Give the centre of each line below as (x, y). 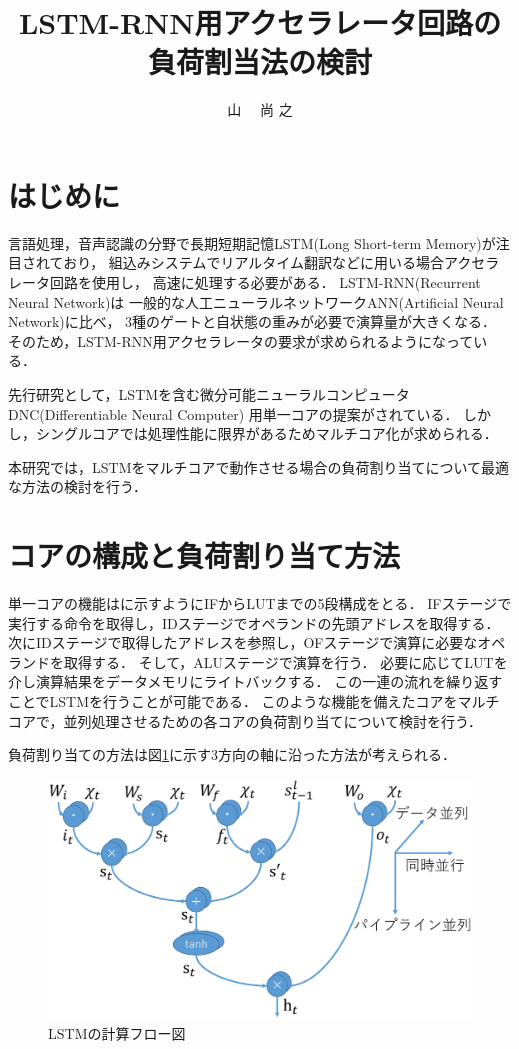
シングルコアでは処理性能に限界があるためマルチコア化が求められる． (266, 433)
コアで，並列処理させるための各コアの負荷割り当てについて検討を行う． (245, 720)
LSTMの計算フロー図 (117, 1033)
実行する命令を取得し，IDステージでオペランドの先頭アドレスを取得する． (254, 622)
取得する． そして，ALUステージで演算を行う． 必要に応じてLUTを (285, 661)
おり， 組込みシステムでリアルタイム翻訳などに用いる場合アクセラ (281, 262)
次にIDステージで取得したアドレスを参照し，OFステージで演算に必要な (243, 642)
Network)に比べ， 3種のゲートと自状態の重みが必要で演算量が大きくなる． (252, 321)
